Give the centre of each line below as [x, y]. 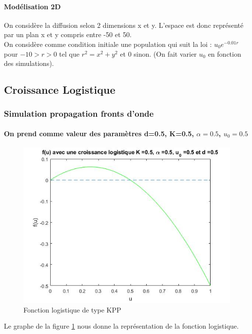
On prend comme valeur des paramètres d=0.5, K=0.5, [99, 133]
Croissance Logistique [60, 90]
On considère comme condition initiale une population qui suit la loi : [108, 44]
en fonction [224, 53]
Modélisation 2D [32, 6]
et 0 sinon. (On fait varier [158, 53]
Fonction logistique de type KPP [72, 309]
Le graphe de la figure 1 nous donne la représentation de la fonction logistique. [121, 326]
